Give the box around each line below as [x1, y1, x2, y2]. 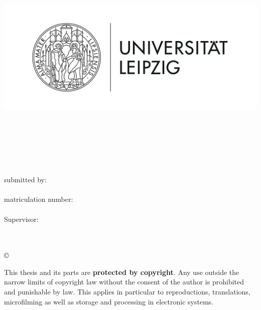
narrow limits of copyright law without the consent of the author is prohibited [4, 276, 244, 287]
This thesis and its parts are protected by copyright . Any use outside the [4, 266, 239, 277]
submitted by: [4, 174, 47, 185]
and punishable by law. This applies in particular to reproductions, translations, [4, 286, 250, 297]
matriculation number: [4, 194, 73, 204]
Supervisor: [4, 213, 39, 224]
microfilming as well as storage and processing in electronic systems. [4, 296, 214, 306]
